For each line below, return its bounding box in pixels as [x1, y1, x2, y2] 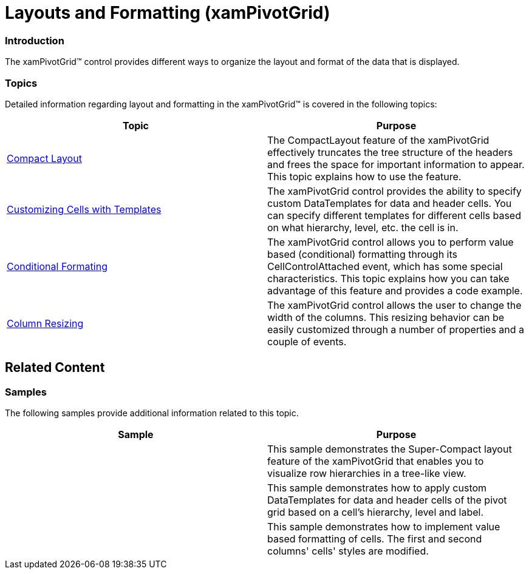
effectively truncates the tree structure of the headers [267, 146, 513, 158]
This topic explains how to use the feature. [267, 170, 462, 183]
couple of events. [267, 335, 347, 348]
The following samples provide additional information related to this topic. [5, 408, 299, 419]
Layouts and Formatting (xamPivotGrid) [5, 2, 330, 23]
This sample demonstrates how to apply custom [267, 482, 487, 495]
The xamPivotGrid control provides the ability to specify [267, 184, 522, 197]
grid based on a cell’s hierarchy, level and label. [267, 506, 483, 519]
